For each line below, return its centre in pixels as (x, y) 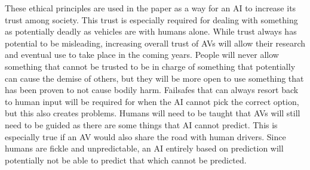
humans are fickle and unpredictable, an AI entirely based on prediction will (144, 148)
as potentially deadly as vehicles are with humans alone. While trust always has (151, 31)
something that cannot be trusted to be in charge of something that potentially (150, 66)
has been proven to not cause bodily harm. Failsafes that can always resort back (152, 90)
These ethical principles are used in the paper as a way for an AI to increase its (151, 8)
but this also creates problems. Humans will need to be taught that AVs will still (153, 113)
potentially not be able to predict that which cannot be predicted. (126, 160)
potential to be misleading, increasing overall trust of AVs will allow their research (155, 43)
